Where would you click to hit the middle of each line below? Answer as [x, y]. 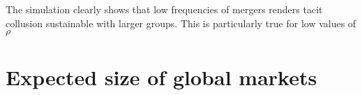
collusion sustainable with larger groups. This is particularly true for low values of [181, 23]
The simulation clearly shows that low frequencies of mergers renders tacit [164, 9]
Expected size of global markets [161, 77]
